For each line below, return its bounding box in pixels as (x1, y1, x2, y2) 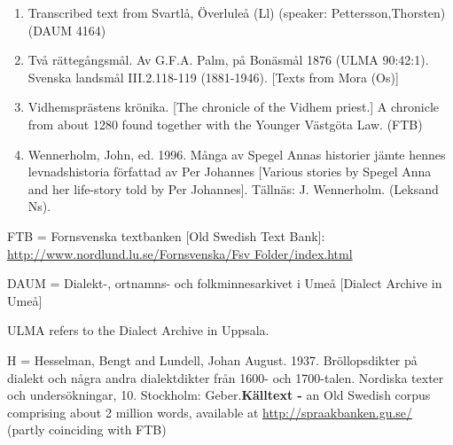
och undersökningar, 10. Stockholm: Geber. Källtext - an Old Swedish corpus (7, 386, 431, 404)
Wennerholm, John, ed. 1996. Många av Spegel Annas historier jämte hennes (27, 144, 446, 163)
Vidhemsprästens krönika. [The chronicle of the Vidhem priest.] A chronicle (27, 98, 440, 116)
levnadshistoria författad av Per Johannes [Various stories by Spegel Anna (27, 162, 432, 181)
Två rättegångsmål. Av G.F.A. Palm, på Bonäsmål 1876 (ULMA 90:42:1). (27, 51, 429, 69)
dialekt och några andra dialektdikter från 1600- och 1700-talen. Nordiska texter (7, 368, 444, 386)
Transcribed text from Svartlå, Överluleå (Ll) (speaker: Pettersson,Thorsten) (27, 4, 446, 21)
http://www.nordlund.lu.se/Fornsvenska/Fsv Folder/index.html (7, 244, 353, 262)
